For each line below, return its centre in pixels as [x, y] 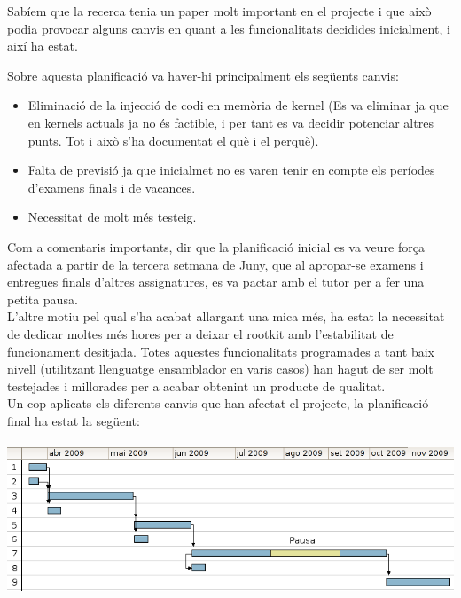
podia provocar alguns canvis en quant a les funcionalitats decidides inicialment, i [229, 28]
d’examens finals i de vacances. [112, 187]
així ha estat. [43, 46]
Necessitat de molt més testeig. [112, 217]
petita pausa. [43, 299]
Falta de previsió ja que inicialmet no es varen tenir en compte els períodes [231, 170]
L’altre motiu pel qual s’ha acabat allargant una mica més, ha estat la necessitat [226, 316]
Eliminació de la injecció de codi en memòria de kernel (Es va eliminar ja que [238, 105]
